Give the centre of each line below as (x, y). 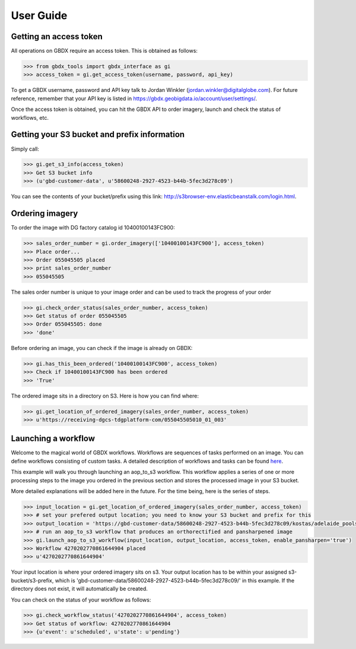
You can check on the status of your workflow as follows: (81, 600)
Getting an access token (57, 36)
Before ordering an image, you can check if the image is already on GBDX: (102, 348)
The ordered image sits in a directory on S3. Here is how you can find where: (105, 396)
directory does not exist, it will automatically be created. (80, 589)
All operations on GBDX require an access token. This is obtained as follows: (104, 51)
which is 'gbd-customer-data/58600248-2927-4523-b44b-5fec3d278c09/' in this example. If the (175, 580)
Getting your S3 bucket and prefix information (98, 134)
